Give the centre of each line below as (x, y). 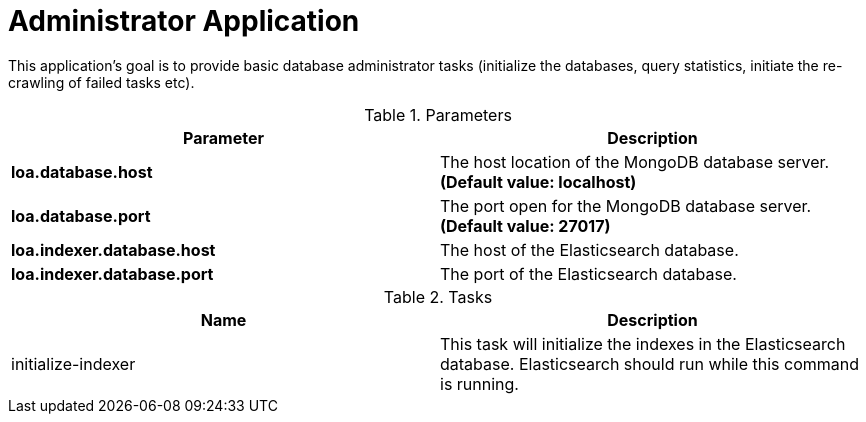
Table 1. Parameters (438, 114)
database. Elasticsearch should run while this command (650, 363)
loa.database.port (81, 215)
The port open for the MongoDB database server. (626, 205)
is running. (479, 383)
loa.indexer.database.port (112, 273)
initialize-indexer (73, 363)
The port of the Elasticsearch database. (588, 273)
